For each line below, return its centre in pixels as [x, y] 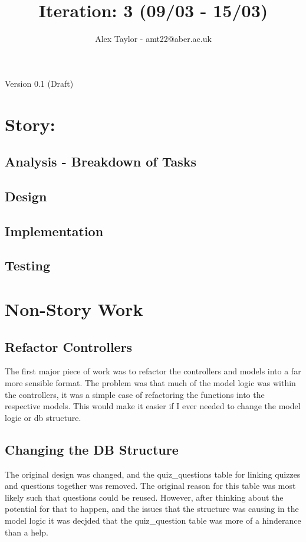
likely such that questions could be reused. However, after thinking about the [144, 497]
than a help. [27, 532]
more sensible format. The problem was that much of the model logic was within [150, 382]
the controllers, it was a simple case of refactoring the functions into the [135, 394]
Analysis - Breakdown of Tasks [101, 161]
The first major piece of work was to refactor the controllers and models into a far [153, 371]
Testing [27, 265]
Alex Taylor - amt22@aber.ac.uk [153, 39]
